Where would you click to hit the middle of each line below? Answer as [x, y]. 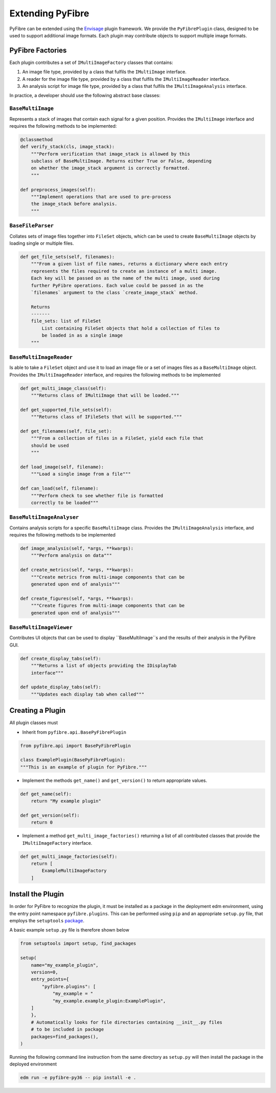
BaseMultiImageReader [41, 357]
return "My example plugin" [66, 801]
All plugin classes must [34, 723]
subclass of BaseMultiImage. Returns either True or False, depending [121, 161]
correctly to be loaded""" [65, 503]
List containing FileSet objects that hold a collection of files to [131, 328]
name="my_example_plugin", [65, 965]
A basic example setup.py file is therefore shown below [70, 930]
